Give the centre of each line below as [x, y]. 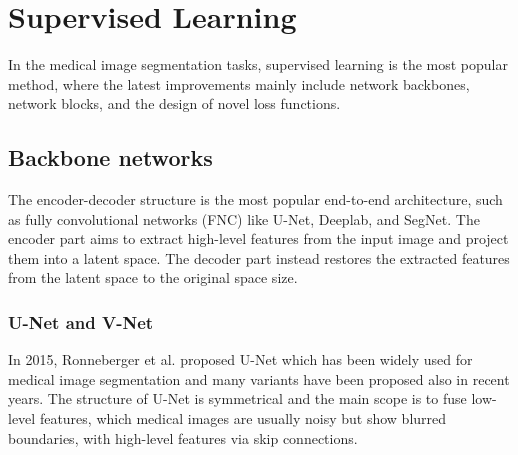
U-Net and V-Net [81, 322]
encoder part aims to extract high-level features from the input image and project [258, 238]
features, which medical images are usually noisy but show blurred [243, 418]
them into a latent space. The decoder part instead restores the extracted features [259, 257]
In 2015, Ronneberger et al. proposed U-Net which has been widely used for [240, 359]
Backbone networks [110, 157]
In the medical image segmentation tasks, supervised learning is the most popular [258, 64]
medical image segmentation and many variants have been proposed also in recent [259, 378]
